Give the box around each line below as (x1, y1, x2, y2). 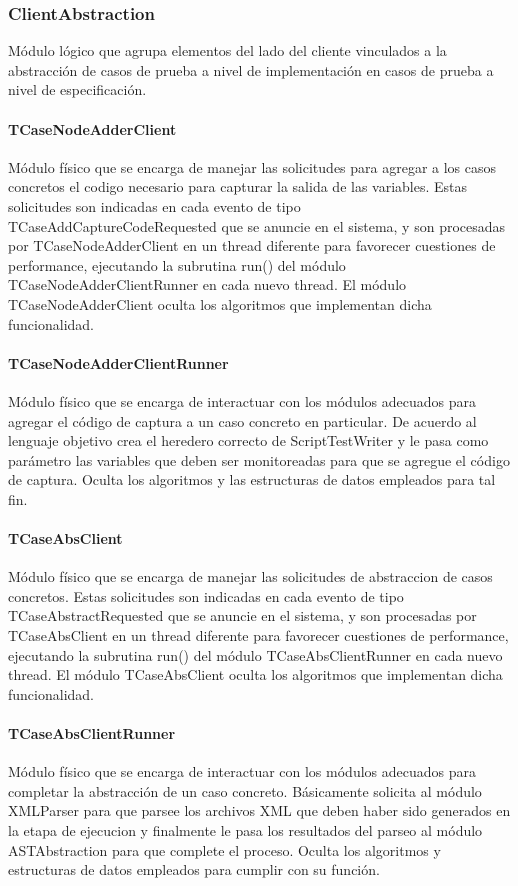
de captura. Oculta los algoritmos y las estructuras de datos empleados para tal (8, 469, 496, 490)
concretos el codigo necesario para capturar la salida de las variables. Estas (8, 176, 468, 197)
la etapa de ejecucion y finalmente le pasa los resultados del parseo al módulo (8, 820, 483, 841)
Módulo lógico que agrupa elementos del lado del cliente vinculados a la (8, 40, 447, 61)
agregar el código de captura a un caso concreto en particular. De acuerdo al (8, 410, 477, 431)
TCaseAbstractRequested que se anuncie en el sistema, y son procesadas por (8, 605, 477, 626)
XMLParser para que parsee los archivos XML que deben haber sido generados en (8, 800, 511, 821)
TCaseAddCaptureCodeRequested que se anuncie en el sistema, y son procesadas (8, 215, 506, 236)
